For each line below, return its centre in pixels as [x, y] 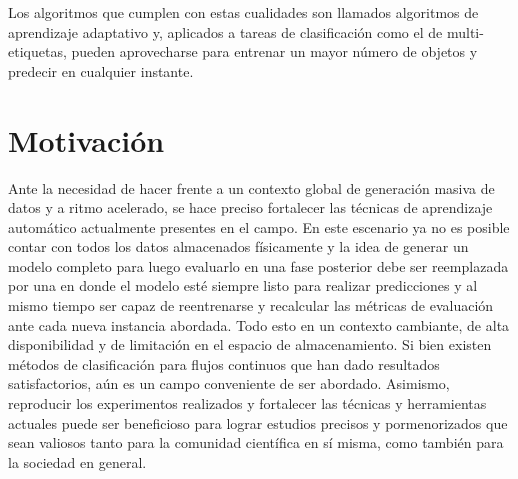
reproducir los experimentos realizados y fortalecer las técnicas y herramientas [247, 403]
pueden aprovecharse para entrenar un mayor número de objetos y [274, 51]
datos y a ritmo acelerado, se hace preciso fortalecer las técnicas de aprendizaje [250, 207]
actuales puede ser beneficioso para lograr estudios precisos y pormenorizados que [258, 422]
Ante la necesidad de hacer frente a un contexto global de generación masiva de [251, 187]
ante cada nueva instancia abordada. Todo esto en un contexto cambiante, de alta [259, 324]
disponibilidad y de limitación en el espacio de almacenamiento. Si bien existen [250, 344]
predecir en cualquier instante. [101, 70]
